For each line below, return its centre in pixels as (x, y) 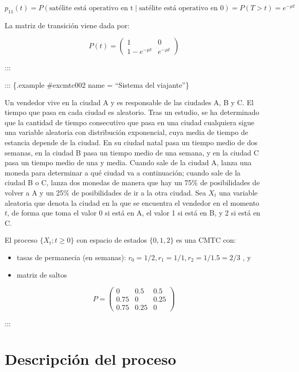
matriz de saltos (42, 274)
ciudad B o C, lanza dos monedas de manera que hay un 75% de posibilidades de (132, 182)
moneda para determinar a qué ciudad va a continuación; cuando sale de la (123, 172)
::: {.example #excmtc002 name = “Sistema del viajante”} (97, 85)
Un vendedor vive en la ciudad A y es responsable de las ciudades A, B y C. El (129, 102)
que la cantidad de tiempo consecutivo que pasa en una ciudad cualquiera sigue (129, 122)
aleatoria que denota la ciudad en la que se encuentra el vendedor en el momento (132, 202)
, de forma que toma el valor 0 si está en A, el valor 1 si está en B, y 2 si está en (134, 213)
